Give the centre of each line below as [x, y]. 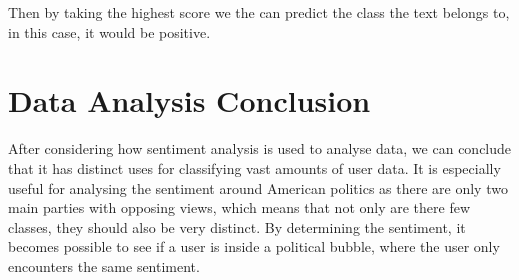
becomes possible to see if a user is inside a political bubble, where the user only [254, 246]
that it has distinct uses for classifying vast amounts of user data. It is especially [254, 167]
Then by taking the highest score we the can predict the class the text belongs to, [259, 12]
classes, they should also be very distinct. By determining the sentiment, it [237, 226]
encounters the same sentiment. [104, 265]
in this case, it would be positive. [109, 31]
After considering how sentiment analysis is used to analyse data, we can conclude [260, 148]
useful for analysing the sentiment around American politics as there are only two [258, 187]
